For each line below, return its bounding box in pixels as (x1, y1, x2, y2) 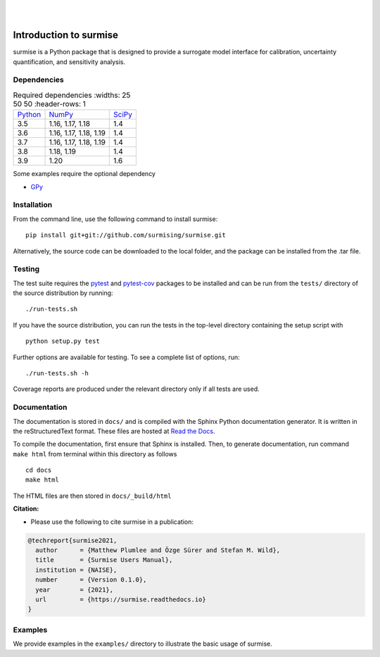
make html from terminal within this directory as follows (13, 449, 177, 458)
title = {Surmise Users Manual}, (35, 556, 173, 564)
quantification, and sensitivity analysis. (13, 57, 126, 66)
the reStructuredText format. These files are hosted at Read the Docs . (13, 427, 215, 435)
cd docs (25, 466, 52, 475)
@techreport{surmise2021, (27, 536, 118, 544)
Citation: (13, 504, 39, 513)
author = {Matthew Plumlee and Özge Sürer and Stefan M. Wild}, (35, 546, 281, 554)
